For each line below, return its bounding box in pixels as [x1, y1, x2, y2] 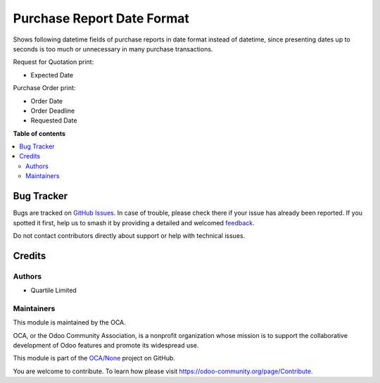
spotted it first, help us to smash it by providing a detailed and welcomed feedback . [13, 218, 255, 227]
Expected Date [30, 70, 74, 79]
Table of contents [13, 129, 66, 137]
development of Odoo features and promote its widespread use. [13, 341, 199, 349]
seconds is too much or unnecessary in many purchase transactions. [13, 44, 213, 53]
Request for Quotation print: [13, 58, 94, 66]
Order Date [30, 96, 63, 105]
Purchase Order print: [13, 84, 76, 92]
